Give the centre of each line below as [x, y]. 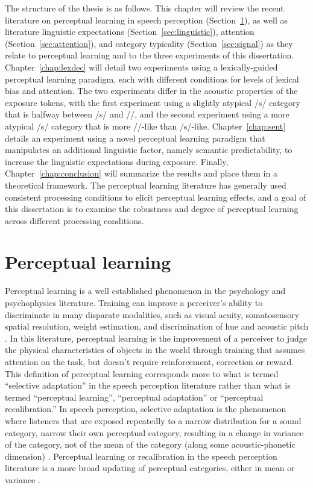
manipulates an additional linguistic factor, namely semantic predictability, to [149, 150]
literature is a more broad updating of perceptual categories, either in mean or [150, 468]
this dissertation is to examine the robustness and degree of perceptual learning [152, 209]
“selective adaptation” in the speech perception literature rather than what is [148, 385]
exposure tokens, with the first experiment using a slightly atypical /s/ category [153, 102]
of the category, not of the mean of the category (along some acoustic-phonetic [150, 444]
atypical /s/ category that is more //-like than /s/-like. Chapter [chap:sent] [145, 126]
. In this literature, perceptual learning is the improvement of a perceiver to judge [156, 338]
